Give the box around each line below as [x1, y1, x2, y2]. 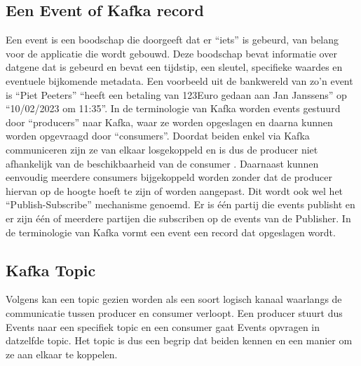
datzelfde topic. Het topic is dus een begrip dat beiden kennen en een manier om [6, 333, 353, 348]
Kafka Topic [6, 259, 96, 280]
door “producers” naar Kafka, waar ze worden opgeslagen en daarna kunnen [6, 114, 333, 129]
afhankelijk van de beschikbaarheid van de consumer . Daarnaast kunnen [6, 156, 319, 170]
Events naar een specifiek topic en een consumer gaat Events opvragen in [6, 319, 320, 334]
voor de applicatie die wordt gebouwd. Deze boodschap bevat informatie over [6, 46, 337, 60]
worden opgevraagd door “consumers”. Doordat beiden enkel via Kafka [6, 128, 310, 143]
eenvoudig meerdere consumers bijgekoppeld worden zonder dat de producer [6, 170, 332, 184]
